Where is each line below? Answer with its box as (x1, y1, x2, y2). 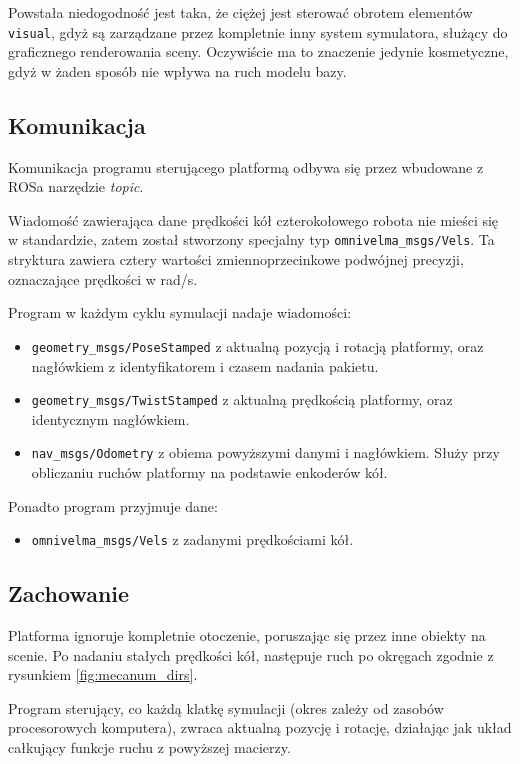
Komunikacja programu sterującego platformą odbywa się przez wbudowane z (8, 156, 484, 177)
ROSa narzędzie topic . (8, 176, 144, 197)
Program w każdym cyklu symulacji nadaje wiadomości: (8, 302, 352, 323)
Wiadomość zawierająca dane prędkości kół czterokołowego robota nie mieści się (8, 209, 499, 230)
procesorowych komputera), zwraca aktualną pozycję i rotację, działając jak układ (8, 717, 512, 738)
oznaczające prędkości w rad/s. (8, 268, 198, 289)
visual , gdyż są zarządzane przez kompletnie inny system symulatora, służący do (8, 21, 508, 42)
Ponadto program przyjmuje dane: (8, 495, 218, 516)
